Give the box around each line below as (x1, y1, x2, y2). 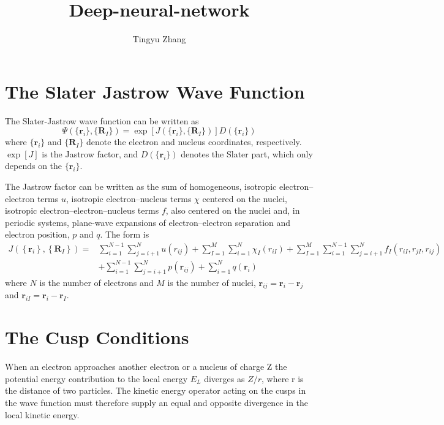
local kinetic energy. (5, 408, 80, 421)
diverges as (204, 372, 245, 385)
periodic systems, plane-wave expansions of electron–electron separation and (5, 216, 291, 228)
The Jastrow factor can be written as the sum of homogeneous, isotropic (5, 180, 277, 193)
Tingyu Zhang (132, 32, 186, 45)
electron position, (5, 228, 70, 241)
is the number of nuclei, (167, 276, 256, 288)
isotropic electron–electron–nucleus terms (5, 204, 159, 217)
